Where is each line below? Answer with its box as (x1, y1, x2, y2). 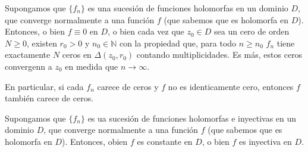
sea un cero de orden (214, 25, 290, 38)
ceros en (62, 48, 92, 61)
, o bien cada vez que (108, 25, 184, 38)
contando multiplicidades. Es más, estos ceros (136, 48, 303, 61)
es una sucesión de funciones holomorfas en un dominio (87, 2, 288, 14)
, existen (26, 36, 57, 49)
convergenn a (5, 60, 52, 72)
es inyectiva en (239, 135, 292, 147)
